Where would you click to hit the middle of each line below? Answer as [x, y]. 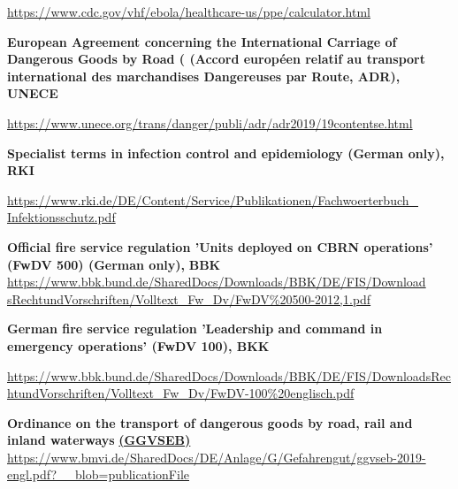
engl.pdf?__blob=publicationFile [98, 474]
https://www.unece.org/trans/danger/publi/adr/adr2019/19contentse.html [210, 122]
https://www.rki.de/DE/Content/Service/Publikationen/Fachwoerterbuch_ [213, 199]
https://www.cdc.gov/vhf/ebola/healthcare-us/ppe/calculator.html [189, 11]
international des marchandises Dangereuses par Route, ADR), [204, 76]
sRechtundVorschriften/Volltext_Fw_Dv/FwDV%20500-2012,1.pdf [189, 298]
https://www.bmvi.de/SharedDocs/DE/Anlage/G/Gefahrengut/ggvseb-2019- [217, 457]
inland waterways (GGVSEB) [99, 440]
